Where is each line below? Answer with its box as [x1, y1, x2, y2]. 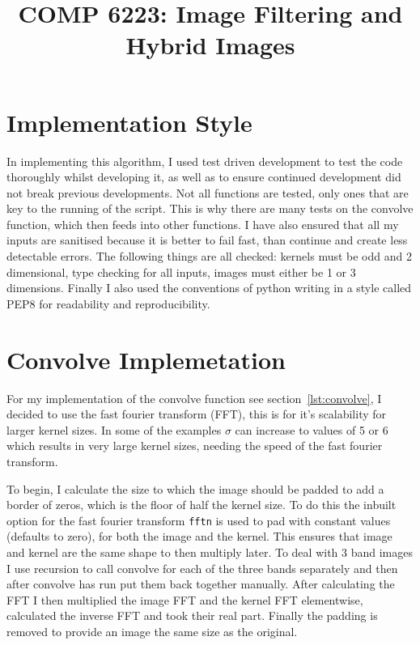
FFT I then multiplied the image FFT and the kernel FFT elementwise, [6, 591, 363, 608]
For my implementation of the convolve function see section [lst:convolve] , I [6, 389, 382, 406]
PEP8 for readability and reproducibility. [6, 295, 210, 312]
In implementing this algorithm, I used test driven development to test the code [6, 152, 403, 169]
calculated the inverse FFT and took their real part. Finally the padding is [6, 607, 378, 624]
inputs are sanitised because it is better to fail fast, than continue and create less [6, 231, 408, 248]
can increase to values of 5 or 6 [235, 421, 388, 438]
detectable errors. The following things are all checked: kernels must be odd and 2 [6, 248, 412, 265]
